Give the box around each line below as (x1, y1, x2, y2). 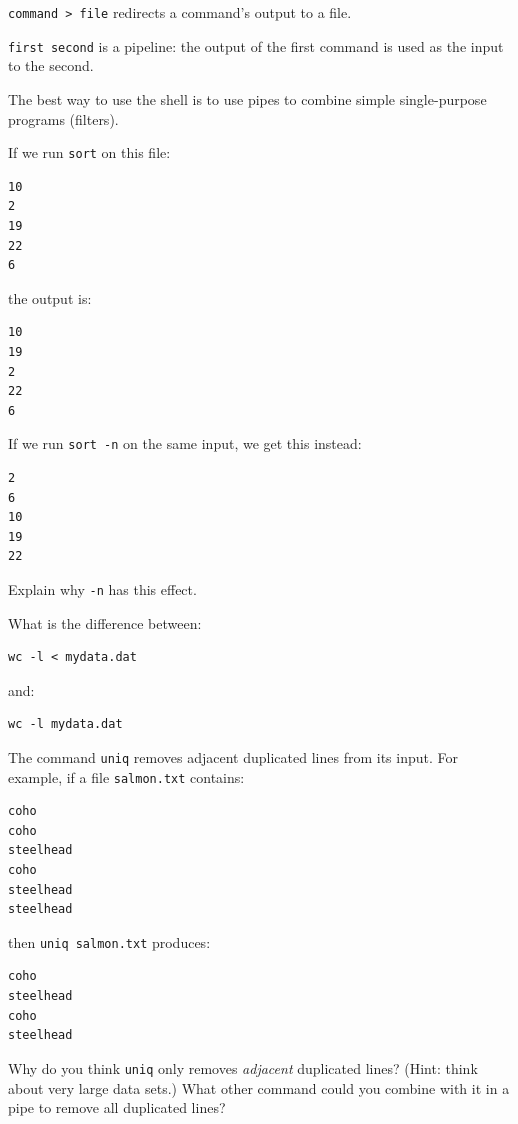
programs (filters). (8, 108, 119, 129)
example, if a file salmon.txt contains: (8, 766, 245, 787)
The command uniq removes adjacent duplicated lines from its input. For (8, 746, 458, 767)
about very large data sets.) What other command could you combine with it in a (8, 1077, 510, 1098)
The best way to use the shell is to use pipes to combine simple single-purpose (8, 88, 487, 109)
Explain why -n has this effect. (8, 578, 197, 599)
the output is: (8, 287, 92, 308)
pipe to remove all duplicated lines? (8, 1097, 226, 1118)
